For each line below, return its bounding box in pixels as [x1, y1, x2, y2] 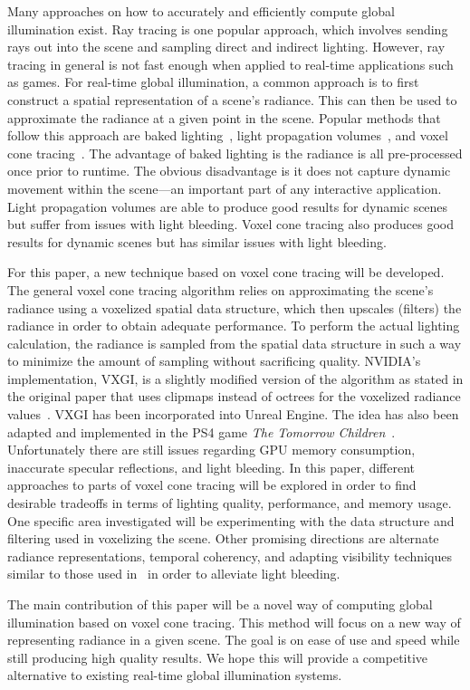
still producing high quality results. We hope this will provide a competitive [7, 647, 428, 666]
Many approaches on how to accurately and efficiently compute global [7, 2, 395, 20]
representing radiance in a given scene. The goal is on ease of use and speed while [7, 630, 460, 649]
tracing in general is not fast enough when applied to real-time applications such [7, 54, 454, 73]
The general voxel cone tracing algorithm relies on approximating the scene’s [7, 280, 434, 299]
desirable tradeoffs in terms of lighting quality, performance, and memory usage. [7, 494, 452, 513]
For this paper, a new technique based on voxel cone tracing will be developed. [7, 263, 445, 282]
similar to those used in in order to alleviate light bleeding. [7, 564, 341, 583]
